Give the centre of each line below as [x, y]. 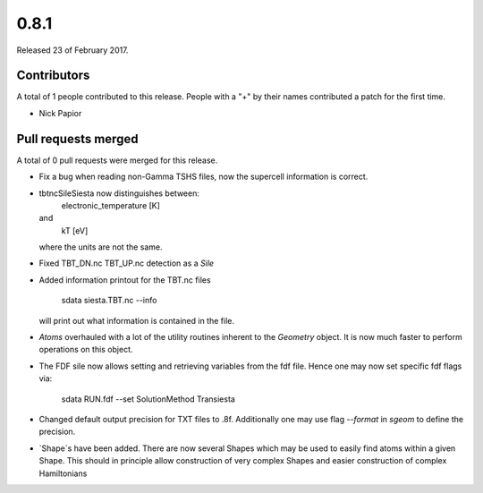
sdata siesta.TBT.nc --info [109, 301]
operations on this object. [86, 350]
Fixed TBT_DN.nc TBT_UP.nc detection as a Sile [127, 263]
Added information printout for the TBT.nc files [125, 280]
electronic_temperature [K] [111, 205]
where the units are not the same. [101, 247]
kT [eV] [75, 230]
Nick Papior [60, 113]
